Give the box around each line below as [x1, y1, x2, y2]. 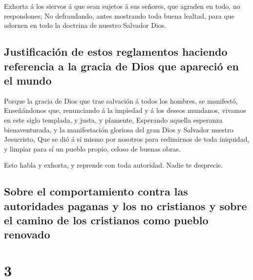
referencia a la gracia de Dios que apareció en [4, 58, 239, 73]
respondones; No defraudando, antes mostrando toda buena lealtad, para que [4, 10, 234, 21]
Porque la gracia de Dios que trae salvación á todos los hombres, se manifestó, [4, 95, 238, 106]
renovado [4, 227, 50, 242]
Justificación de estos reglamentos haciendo [4, 44, 228, 59]
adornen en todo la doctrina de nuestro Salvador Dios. [4, 20, 167, 30]
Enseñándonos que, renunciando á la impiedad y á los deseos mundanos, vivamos [4, 105, 246, 115]
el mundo [4, 72, 52, 87]
